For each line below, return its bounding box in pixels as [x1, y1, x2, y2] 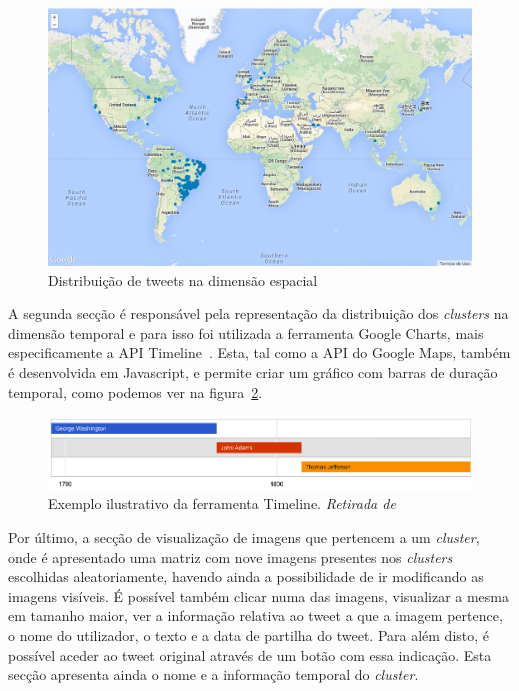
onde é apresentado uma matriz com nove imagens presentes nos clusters [8, 546, 453, 567]
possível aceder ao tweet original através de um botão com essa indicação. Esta [8, 644, 492, 665]
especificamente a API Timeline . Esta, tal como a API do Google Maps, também [8, 342, 511, 363]
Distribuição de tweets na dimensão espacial [48, 269, 318, 290]
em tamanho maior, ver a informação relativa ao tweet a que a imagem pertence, [8, 605, 503, 626]
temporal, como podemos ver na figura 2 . [8, 381, 263, 402]
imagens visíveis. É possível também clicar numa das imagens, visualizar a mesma [8, 585, 510, 606]
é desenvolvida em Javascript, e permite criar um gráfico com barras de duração [8, 361, 498, 382]
